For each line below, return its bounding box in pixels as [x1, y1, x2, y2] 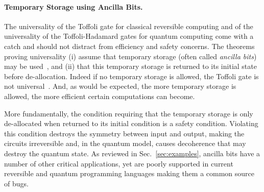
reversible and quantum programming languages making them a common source [4, 168, 255, 179]
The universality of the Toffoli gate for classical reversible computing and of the [4, 20, 253, 31]
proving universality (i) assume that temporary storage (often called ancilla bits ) [4, 51, 257, 61]
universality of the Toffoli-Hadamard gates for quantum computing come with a [4, 31, 254, 41]
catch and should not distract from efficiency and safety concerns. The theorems [4, 40, 255, 51]
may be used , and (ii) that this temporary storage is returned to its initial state [4, 61, 257, 71]
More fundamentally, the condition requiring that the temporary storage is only [4, 108, 253, 118]
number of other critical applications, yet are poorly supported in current [4, 158, 233, 169]
